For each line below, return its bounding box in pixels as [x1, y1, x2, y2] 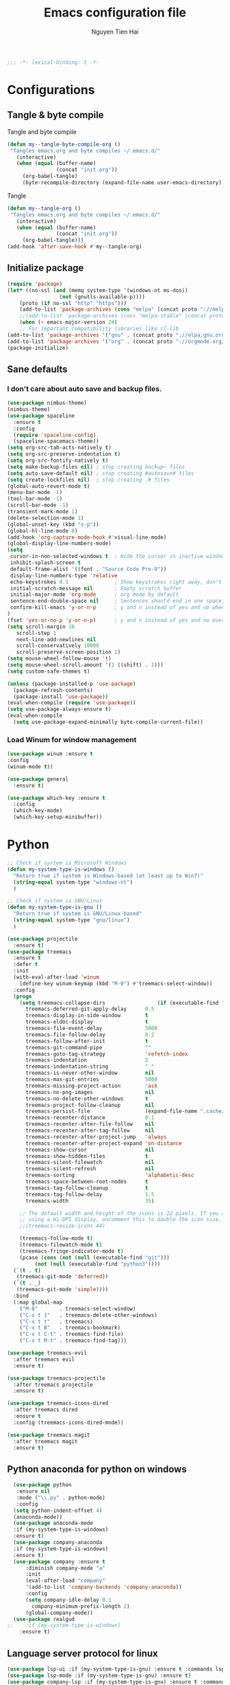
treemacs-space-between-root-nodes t [25, 1179, 149, 1185]
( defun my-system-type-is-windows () [7, 866, 115, 873]
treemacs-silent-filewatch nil [25, 1159, 155, 1166]
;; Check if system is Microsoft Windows [7, 860, 127, 867]
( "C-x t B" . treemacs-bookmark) [19, 1324, 121, 1331]
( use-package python [13, 1482, 72, 1488]
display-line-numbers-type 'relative [10, 572, 118, 579]
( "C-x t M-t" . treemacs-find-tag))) [19, 1337, 127, 1344]
